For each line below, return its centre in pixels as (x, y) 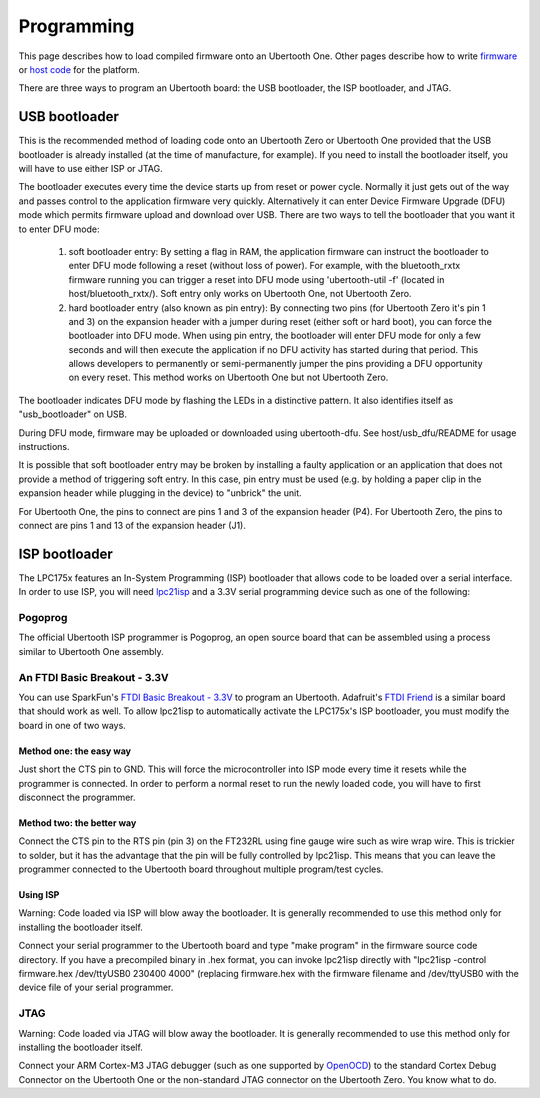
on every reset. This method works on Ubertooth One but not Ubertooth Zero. (228, 377)
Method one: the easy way (75, 751)
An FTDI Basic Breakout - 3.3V (93, 677)
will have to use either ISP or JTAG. (91, 169)
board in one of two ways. (72, 725)
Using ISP (39, 895)
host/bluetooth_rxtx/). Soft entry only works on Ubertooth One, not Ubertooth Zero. (240, 294)
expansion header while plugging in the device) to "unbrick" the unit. (160, 493)
